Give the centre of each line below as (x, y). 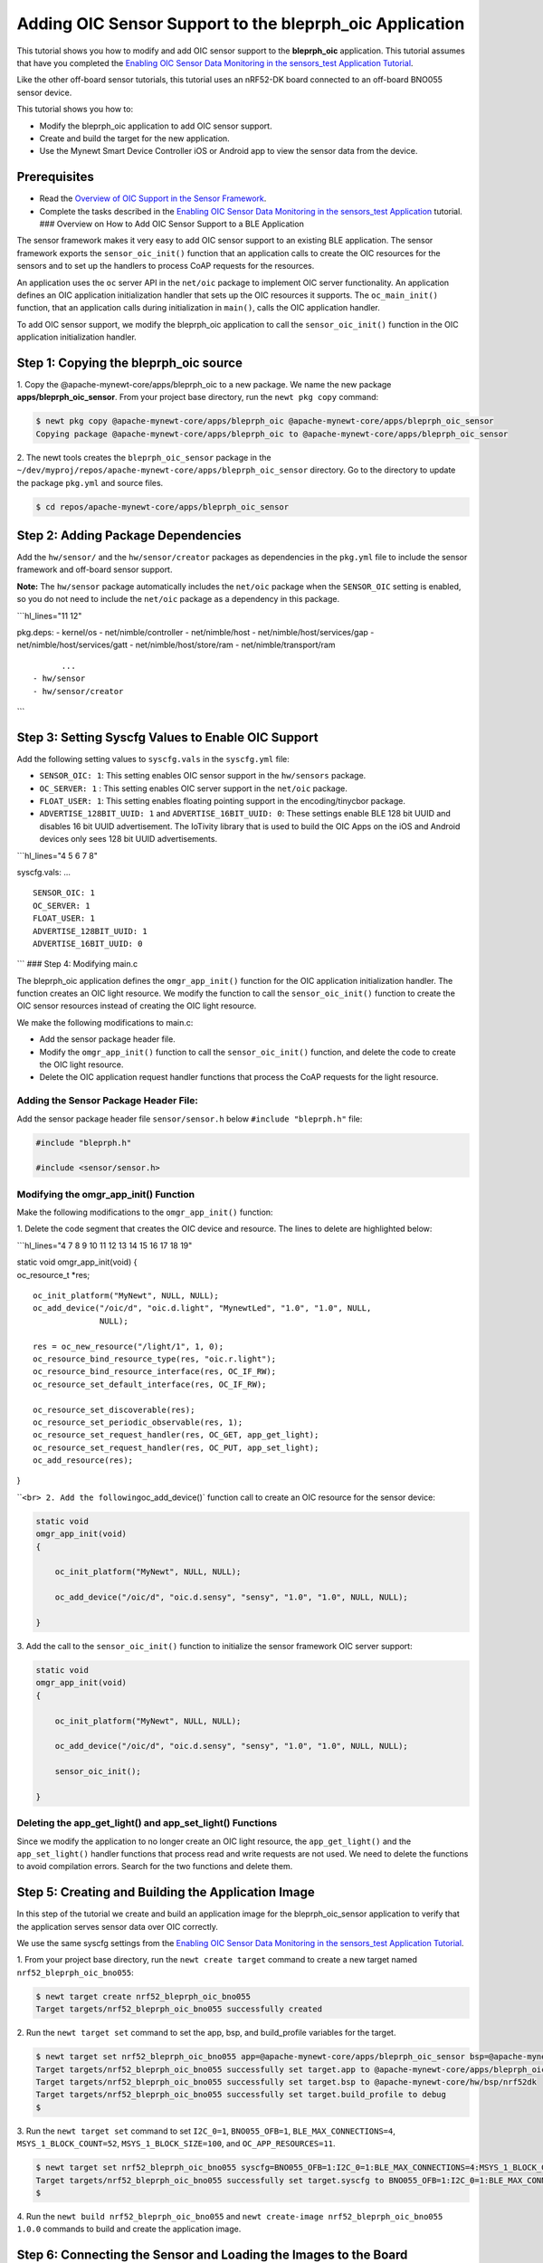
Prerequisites (55, 177)
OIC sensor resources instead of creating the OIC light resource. (137, 1006)
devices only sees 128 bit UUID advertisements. (128, 839)
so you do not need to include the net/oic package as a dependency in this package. (178, 599)
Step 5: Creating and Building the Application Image (166, 1892)
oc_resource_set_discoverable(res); (114, 1409)
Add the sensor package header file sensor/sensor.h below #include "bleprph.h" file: (190, 1119)
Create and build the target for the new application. (134, 138)
